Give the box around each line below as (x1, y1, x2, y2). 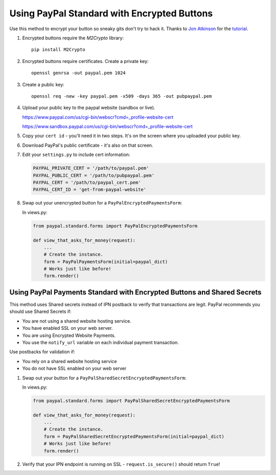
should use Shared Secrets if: (9, 308, 72, 314)
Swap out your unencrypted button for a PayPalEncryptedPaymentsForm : (22, 200, 182, 206)
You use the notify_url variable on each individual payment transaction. (22, 339, 179, 345)
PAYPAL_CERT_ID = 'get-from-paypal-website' (33, 187, 147, 193)
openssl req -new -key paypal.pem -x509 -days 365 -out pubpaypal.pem (31, 93, 212, 99)
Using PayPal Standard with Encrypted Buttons (9, 8, 213, 19)
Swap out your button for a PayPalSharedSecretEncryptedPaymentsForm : (22, 375, 187, 381)
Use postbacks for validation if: (9, 349, 75, 355)
